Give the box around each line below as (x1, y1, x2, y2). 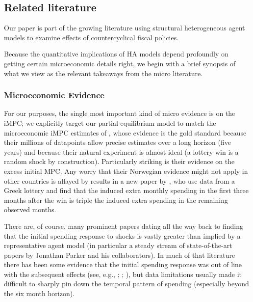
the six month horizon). (4, 288, 75, 299)
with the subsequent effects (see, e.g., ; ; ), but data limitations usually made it (4, 269, 242, 279)
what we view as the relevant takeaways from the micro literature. (4, 68, 203, 78)
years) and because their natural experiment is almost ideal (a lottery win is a (4, 146, 239, 157)
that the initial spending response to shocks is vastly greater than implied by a (4, 230, 241, 241)
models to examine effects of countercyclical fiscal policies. (4, 32, 179, 42)
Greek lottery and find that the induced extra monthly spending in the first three (4, 185, 249, 195)
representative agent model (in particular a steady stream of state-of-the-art (4, 240, 232, 250)
